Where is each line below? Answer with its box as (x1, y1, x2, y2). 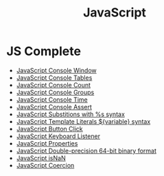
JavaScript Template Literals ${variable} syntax (16, 117, 151, 125)
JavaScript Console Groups (16, 88, 95, 96)
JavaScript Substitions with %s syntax (16, 110, 125, 118)
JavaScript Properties (16, 139, 78, 147)
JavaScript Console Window (16, 66, 97, 74)
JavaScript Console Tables (16, 74, 93, 82)
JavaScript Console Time (16, 95, 88, 104)
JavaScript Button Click (16, 124, 83, 133)
